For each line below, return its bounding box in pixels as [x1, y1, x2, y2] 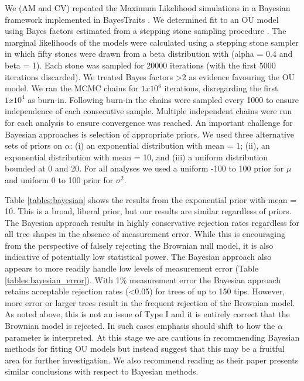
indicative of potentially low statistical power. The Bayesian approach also [5, 250, 272, 263]
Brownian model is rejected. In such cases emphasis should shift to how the [5, 320, 275, 332]
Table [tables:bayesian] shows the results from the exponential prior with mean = [5, 193, 297, 205]
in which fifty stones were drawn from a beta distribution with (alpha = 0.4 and [5, 47, 293, 60]
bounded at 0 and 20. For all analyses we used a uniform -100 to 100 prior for [5, 162, 284, 174]
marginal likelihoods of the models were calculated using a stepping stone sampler [5, 36, 299, 48]
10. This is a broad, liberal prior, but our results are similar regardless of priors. [5, 205, 292, 217]
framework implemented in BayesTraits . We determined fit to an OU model [5, 13, 279, 25]
